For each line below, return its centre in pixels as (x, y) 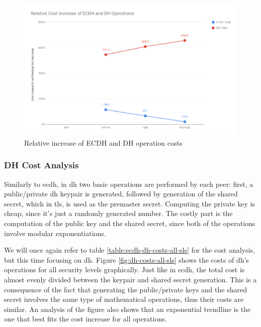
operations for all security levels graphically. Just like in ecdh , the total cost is (124, 269)
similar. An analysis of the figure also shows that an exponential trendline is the (127, 309)
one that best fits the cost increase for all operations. (85, 319)
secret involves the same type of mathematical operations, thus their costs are (124, 299)
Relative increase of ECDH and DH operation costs (103, 142)
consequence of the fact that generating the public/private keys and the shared (125, 289)
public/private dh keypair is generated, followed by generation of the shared (121, 194)
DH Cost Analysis (41, 165)
